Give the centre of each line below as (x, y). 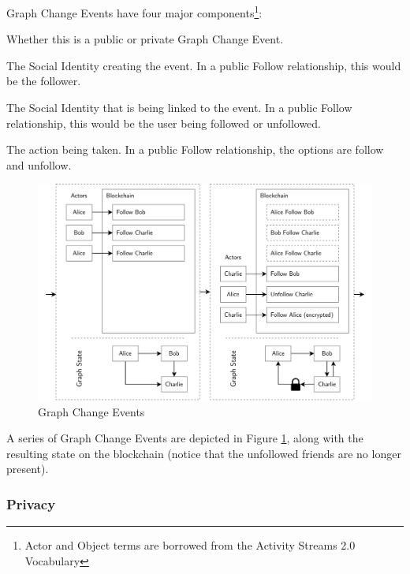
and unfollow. (39, 164)
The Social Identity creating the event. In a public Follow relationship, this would (204, 65)
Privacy (31, 503)
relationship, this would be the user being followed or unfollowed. (164, 123)
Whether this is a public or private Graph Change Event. (145, 39)
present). (28, 469)
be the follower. (44, 81)
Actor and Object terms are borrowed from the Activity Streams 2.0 (190, 545)
